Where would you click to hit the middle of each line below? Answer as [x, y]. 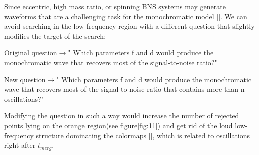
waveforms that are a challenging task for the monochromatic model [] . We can [126, 16]
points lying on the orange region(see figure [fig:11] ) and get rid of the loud [118, 125]
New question [25, 79]
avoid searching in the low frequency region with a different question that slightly [129, 26]
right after [20, 145]
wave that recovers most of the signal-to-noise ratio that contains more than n [124, 89]
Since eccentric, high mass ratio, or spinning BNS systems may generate [115, 6]
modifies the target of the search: [55, 35]
